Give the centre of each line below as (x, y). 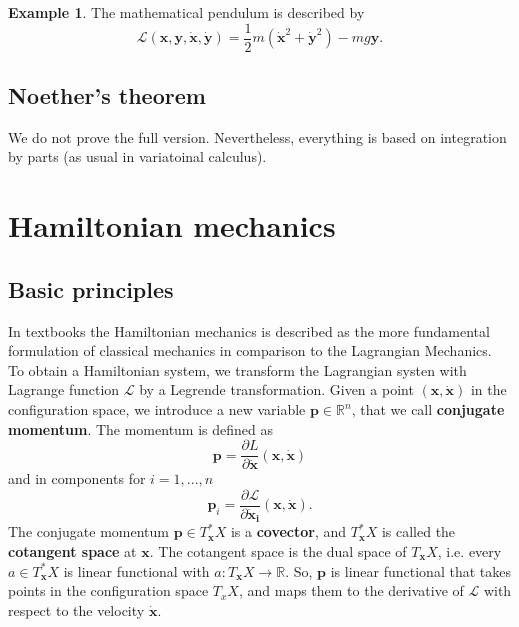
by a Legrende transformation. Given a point (276, 389)
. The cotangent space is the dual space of (278, 550)
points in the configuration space (108, 590)
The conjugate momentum (88, 531)
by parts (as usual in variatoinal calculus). (137, 156)
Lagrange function (64, 389)
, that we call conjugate (428, 409)
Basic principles (91, 288)
